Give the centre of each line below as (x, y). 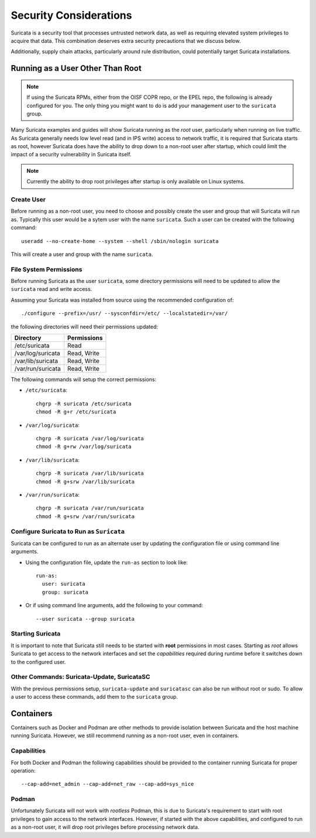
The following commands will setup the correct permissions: (84, 379)
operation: (23, 771)
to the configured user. (38, 662)
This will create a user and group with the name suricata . (82, 254)
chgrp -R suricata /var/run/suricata (90, 508)
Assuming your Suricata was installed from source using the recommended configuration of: (122, 300)
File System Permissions (47, 269)
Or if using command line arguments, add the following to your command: (114, 606)
